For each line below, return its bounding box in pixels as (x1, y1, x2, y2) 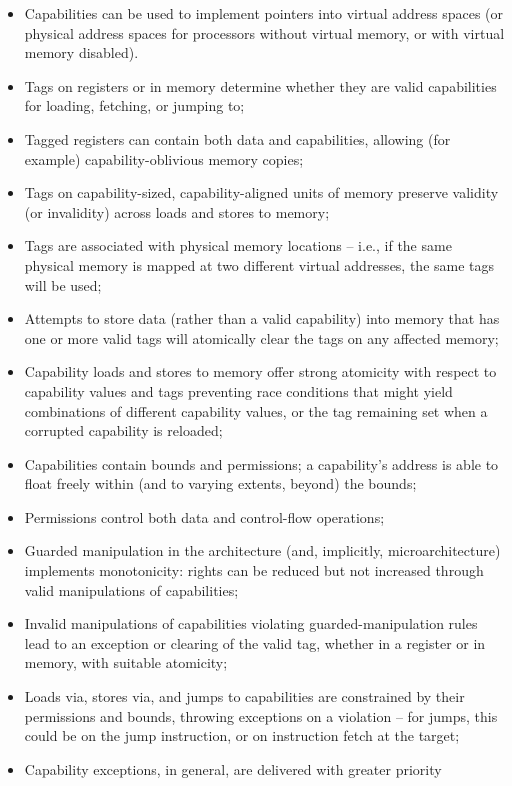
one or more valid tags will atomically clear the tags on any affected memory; (24, 327, 499, 348)
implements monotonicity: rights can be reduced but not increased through (24, 560, 484, 581)
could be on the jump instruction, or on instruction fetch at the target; (24, 725, 460, 746)
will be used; (24, 274, 102, 295)
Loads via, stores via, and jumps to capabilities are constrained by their (24, 686, 465, 707)
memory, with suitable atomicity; (24, 652, 228, 673)
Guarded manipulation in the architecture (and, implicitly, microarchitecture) (24, 540, 501, 561)
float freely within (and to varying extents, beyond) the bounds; (24, 473, 417, 494)
